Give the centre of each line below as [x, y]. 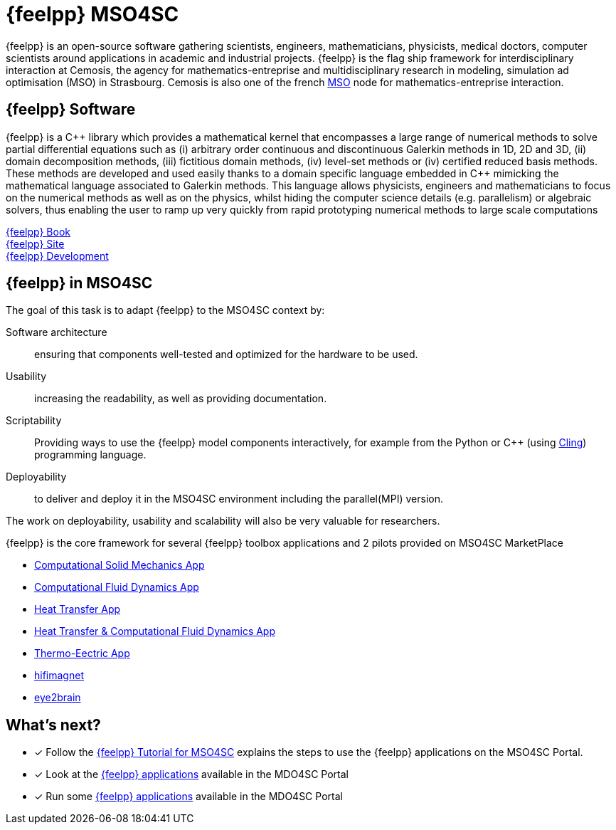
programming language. [90, 455]
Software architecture [57, 332]
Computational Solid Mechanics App [120, 565]
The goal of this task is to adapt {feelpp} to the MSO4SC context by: [165, 310]
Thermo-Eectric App [82, 653]
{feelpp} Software [71, 110]
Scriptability [34, 421]
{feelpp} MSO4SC [92, 14]
